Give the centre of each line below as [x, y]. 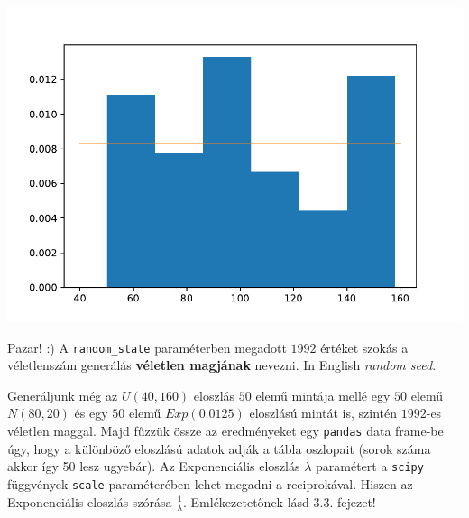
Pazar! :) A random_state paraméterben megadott [147, 347]
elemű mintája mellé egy [323, 395]
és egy [91, 413]
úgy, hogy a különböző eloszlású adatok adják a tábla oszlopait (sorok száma [219, 448]
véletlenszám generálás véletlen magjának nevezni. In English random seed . [222, 365]
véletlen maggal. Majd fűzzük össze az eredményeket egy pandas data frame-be [225, 430]
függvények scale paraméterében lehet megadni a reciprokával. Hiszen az [210, 483]
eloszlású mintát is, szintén [323, 413]
